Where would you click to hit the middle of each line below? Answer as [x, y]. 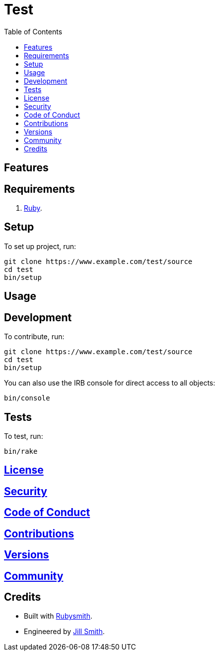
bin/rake [21, 451]
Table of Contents [33, 31]
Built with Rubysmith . [58, 616]
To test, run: [24, 436]
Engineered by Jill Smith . [64, 632]
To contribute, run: [34, 337]
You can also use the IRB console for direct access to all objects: [110, 383]
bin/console [27, 398]
